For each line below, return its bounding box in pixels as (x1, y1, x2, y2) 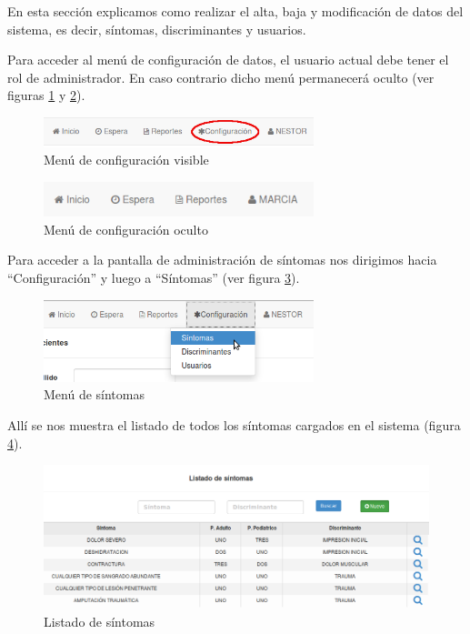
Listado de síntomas (44, 612, 155, 631)
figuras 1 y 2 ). (7, 86, 85, 105)
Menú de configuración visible (44, 150, 209, 169)
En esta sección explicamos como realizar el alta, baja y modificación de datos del (7, 2, 464, 20)
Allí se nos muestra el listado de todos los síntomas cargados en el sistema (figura (7, 415, 461, 434)
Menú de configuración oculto (44, 219, 208, 238)
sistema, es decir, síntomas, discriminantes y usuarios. (7, 19, 306, 38)
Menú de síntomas (44, 385, 145, 404)
